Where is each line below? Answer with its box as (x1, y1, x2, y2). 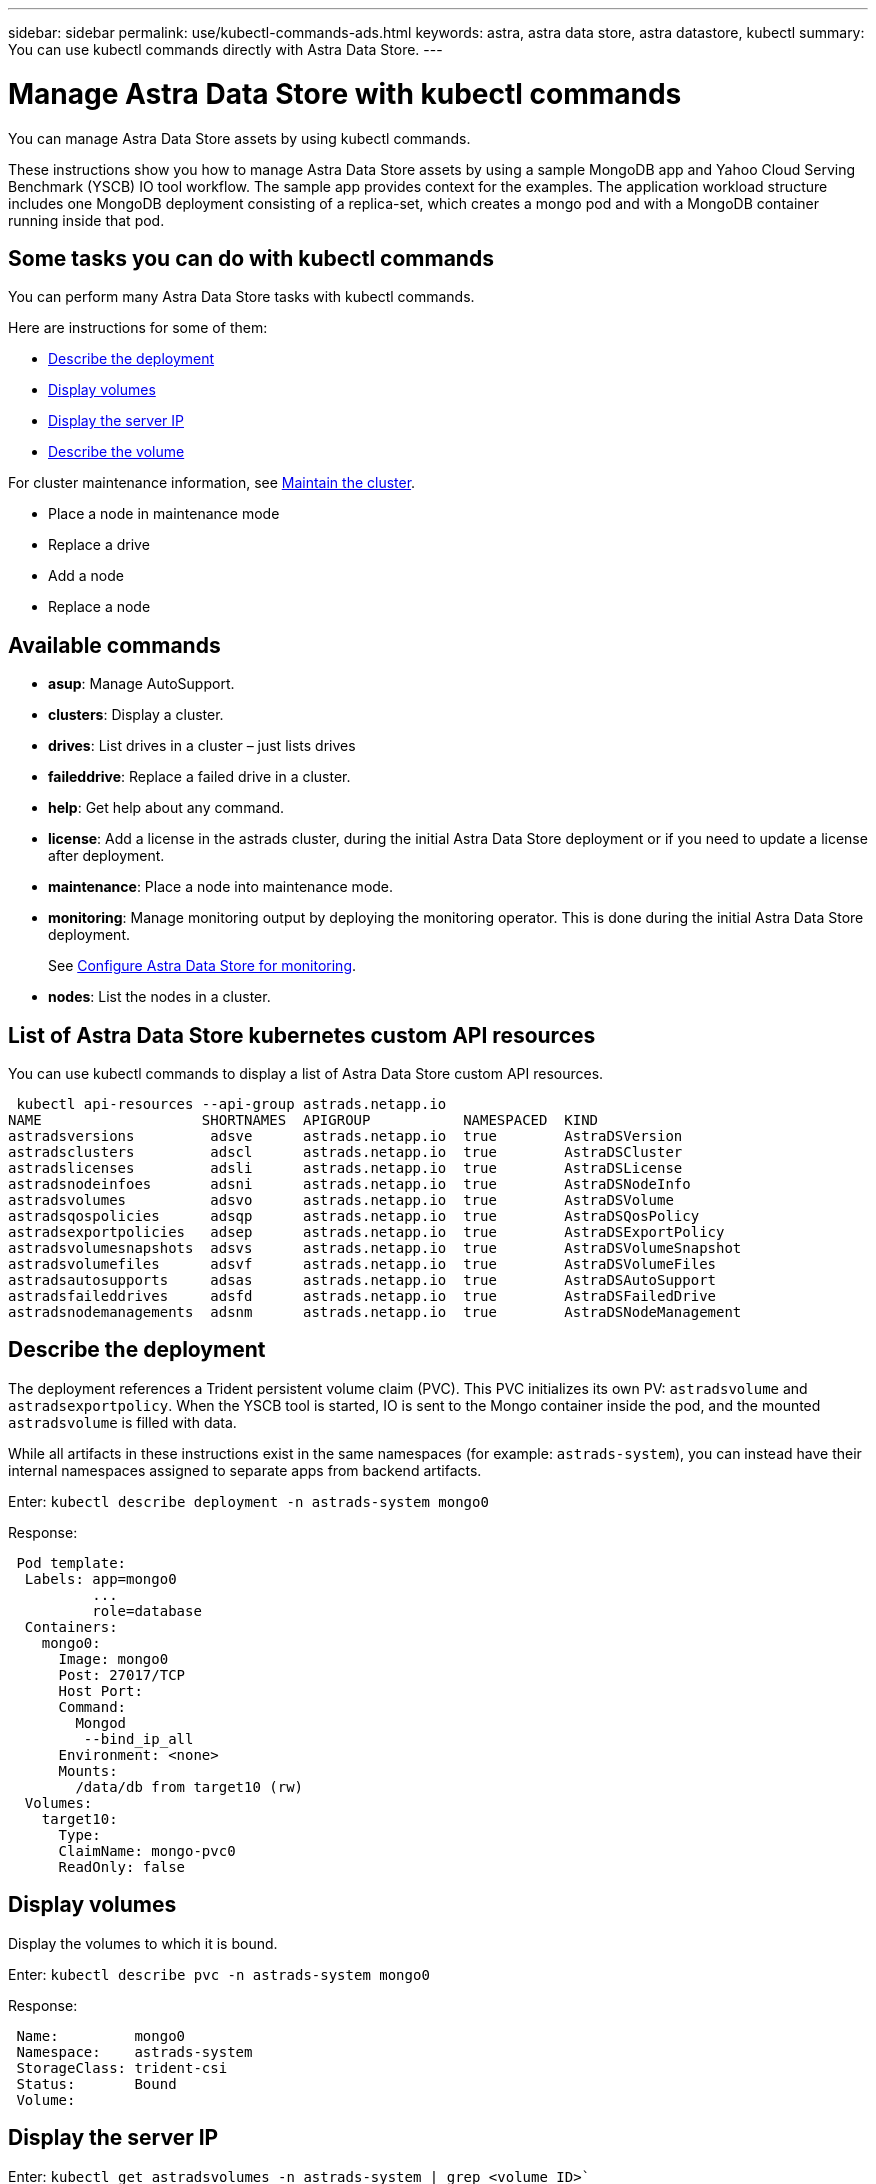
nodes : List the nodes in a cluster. (48, 988, 271, 1006)
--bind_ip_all (83, 1730, 194, 1747)
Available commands (8, 632, 221, 658)
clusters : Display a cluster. (48, 706, 224, 724)
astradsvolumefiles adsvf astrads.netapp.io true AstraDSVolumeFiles (8, 1256, 717, 1273)
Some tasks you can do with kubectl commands (8, 245, 494, 271)
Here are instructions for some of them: (8, 319, 268, 337)
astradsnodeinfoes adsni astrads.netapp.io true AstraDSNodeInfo (8, 1176, 691, 1193)
